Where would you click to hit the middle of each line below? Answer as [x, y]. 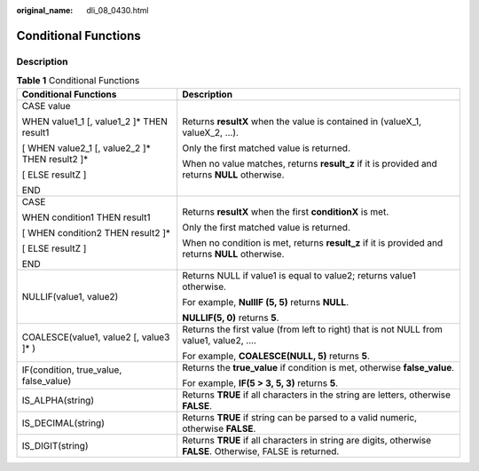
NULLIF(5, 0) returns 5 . [231, 318]
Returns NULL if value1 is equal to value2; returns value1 [299, 275]
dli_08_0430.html [118, 10]
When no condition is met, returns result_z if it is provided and [313, 242]
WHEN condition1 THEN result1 [86, 217]
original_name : [45, 10]
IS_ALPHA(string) [58, 400]
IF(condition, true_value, [72, 370]
